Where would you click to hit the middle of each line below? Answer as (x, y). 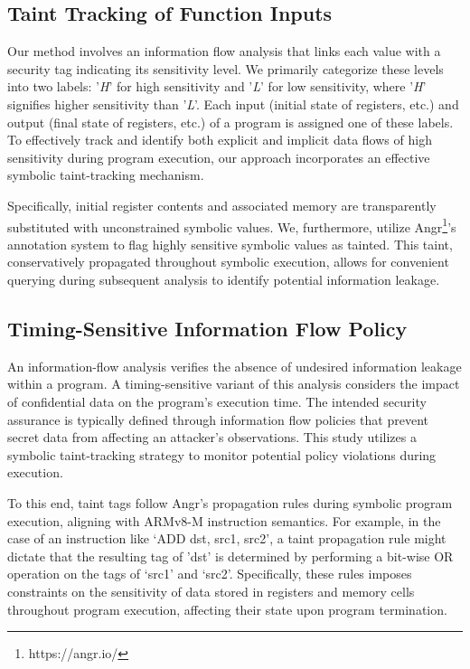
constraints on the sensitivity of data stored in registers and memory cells (211, 591)
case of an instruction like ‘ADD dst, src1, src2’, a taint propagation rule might (227, 538)
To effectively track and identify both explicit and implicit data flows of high (220, 140)
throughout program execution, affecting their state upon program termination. (227, 609)
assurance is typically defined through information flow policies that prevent (218, 419)
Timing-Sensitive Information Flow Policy (207, 328)
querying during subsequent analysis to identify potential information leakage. (224, 279)
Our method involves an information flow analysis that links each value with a (224, 51)
